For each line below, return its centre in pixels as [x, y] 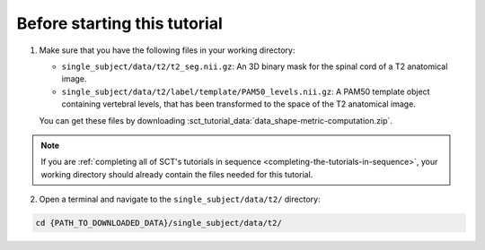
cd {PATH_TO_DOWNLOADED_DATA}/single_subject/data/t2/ [159, 223]
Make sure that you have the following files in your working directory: [167, 50]
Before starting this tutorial [120, 23]
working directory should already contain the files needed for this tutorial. [177, 174]
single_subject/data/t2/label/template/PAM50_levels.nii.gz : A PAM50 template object [246, 91]
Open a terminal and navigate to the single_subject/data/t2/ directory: [180, 199]
